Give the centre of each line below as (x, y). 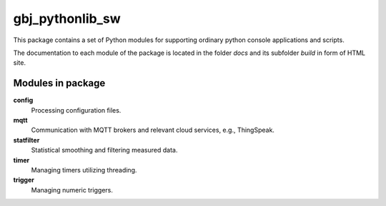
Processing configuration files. (76, 110)
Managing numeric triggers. (72, 190)
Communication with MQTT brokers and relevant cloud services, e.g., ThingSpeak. (153, 130)
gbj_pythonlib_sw (67, 19)
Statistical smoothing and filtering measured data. (104, 150)
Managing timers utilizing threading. (84, 170)
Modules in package (59, 83)
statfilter (26, 140)
